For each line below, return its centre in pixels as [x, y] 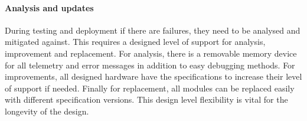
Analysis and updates [49, 7]
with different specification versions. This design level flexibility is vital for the [146, 99]
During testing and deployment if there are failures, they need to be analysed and [153, 30]
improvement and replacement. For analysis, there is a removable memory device [151, 53]
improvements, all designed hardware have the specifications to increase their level [153, 76]
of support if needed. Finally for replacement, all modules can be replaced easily [150, 88]
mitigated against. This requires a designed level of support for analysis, [135, 42]
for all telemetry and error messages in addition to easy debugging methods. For [150, 65]
